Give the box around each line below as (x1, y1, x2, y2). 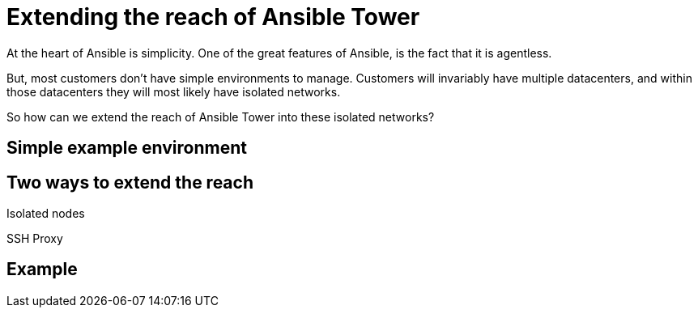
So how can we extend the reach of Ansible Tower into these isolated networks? (6, 109, 435, 124)
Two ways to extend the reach (6, 172, 253, 193)
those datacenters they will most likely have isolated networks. (6, 84, 341, 99)
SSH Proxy (6, 231, 63, 246)
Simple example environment (6, 138, 247, 159)
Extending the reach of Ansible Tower (6, 3, 420, 31)
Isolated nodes (6, 206, 85, 221)
